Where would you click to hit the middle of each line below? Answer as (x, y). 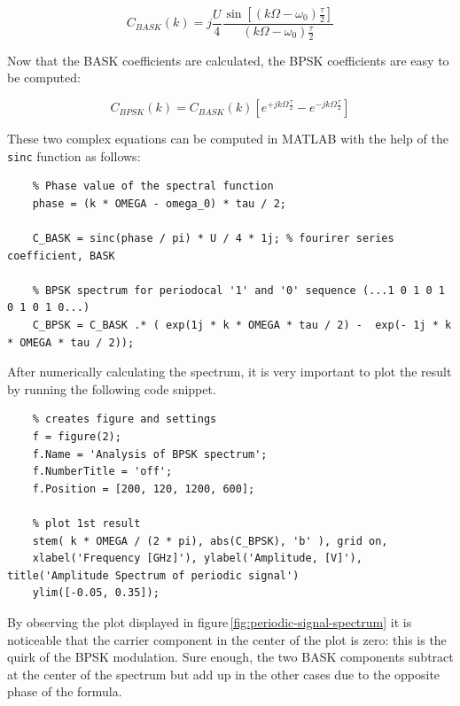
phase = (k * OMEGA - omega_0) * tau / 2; (159, 203)
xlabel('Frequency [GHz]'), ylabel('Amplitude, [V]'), (197, 559)
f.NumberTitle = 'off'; (102, 472)
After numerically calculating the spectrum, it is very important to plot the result (230, 372)
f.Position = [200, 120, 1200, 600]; (144, 489)
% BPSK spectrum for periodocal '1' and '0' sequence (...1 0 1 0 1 (238, 290)
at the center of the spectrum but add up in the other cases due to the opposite (224, 674)
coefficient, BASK (61, 256)
